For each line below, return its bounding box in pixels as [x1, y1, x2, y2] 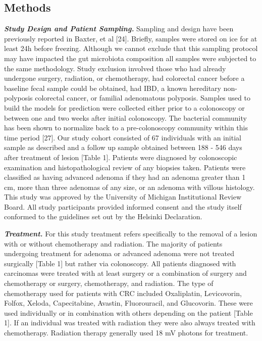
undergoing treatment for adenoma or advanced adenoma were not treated [4, 248, 235, 259]
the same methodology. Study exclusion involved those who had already [4, 63, 226, 73]
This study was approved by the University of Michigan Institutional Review [4, 191, 242, 202]
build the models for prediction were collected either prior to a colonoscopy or [4, 102, 245, 113]
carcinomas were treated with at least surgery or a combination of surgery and [4, 268, 247, 278]
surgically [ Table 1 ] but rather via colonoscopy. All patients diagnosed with [4, 258, 236, 268]
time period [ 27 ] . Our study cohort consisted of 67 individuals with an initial [4, 132, 241, 142]
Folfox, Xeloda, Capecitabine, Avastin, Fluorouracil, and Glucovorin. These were [4, 298, 253, 308]
